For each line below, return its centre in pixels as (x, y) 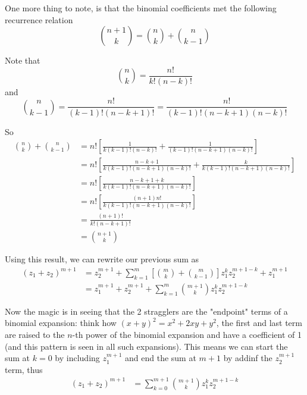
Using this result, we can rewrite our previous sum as (102, 258)
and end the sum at (161, 358)
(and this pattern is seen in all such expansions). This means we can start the (146, 346)
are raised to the (35, 335)
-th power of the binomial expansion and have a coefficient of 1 (187, 335)
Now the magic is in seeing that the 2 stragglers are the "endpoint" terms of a (146, 311)
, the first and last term (259, 323)
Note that (23, 60)
